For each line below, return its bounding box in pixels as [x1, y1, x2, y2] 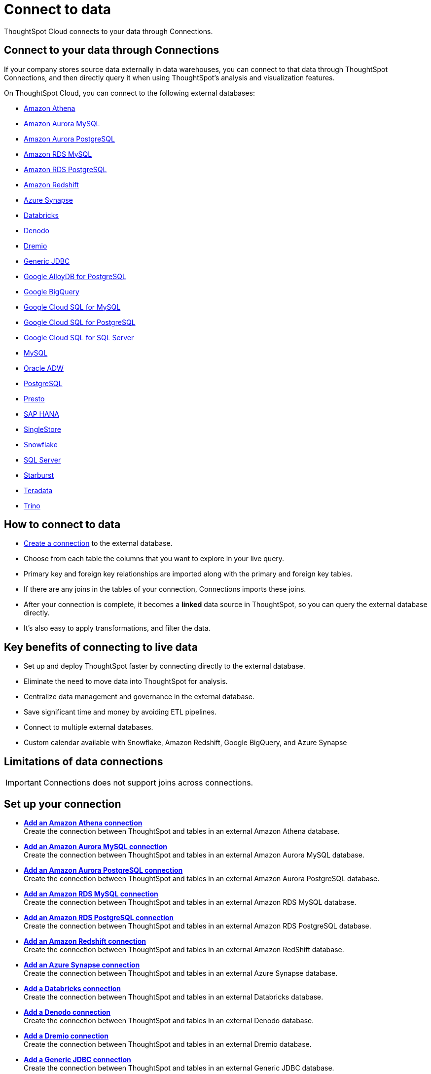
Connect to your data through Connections [4, 44, 219, 57]
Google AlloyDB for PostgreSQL [24, 272, 126, 281]
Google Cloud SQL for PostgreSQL [24, 318, 136, 326]
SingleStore [24, 425, 61, 433]
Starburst [24, 470, 54, 479]
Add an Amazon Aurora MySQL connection [24, 842, 167, 851]
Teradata [24, 486, 53, 495]
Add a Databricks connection [24, 984, 121, 993]
